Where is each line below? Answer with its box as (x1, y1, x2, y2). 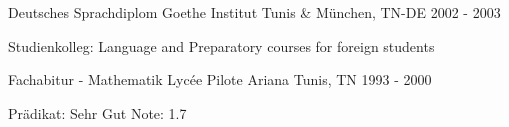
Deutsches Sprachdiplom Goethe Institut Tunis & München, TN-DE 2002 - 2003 (8, 2, 501, 22)
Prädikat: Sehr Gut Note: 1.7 (8, 102, 187, 123)
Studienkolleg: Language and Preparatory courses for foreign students (8, 35, 435, 56)
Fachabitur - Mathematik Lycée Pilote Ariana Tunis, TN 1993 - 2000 (8, 69, 432, 90)
